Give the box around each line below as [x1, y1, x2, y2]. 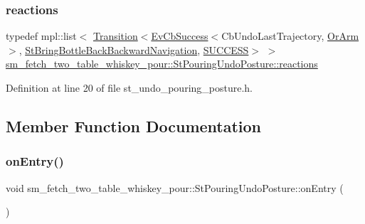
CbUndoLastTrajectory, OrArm [221, 28, 359, 43]
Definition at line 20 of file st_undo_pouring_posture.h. [6, 80, 253, 95]
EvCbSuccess [151, 28, 208, 43]
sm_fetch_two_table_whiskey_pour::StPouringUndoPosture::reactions [6, 56, 318, 71]
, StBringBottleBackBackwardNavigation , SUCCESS [18, 42, 249, 57]
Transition [92, 28, 138, 43]
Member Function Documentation [6, 114, 262, 137]
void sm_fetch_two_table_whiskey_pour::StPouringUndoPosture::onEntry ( [6, 180, 344, 195]
